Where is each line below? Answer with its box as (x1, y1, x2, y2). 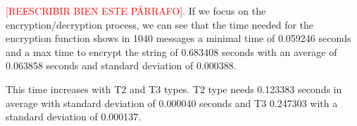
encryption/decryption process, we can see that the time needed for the (6, 17, 314, 31)
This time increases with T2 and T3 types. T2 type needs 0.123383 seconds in (6, 81, 342, 96)
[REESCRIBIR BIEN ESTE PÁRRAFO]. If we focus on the (6, 3, 266, 17)
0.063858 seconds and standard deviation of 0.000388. (6, 58, 237, 73)
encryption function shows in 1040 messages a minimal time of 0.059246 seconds (6, 31, 351, 45)
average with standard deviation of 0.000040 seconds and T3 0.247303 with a (6, 95, 338, 110)
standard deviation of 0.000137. (6, 109, 142, 124)
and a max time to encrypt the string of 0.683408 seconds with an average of (6, 44, 337, 59)
